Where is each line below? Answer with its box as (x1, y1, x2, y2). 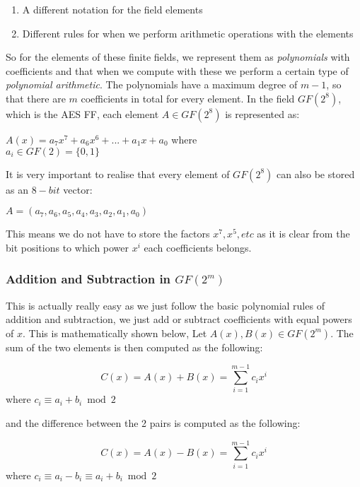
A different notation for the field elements (22, 2, 203, 16)
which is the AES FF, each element (6, 106, 159, 121)
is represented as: (225, 106, 300, 121)
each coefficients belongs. (144, 240, 252, 254)
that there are (6, 90, 66, 105)
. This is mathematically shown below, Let (22, 325, 207, 340)
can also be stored (276, 166, 355, 181)
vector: (63, 182, 93, 196)
